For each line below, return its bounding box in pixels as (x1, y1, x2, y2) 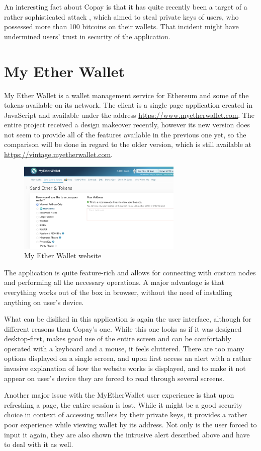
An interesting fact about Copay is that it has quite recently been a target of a (4, 2, 247, 12)
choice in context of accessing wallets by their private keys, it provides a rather (4, 409, 247, 420)
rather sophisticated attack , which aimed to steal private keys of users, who (4, 11, 239, 22)
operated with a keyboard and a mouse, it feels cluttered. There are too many (4, 343, 244, 353)
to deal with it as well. (4, 439, 73, 449)
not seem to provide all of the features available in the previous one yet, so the (4, 129, 246, 139)
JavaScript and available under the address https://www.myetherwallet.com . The (4, 109, 254, 120)
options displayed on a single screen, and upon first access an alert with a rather (4, 353, 252, 363)
